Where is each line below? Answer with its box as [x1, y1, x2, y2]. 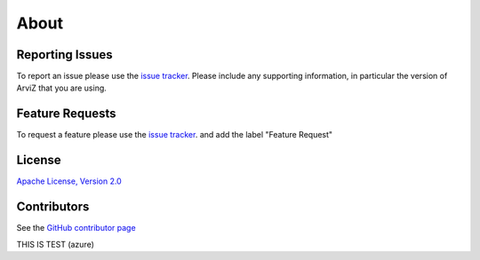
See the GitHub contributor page [16, 223, 137, 233]
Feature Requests [16, 106, 116, 122]
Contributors [16, 200, 90, 215]
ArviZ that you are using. [16, 83, 107, 93]
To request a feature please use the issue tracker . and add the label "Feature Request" [16, 130, 333, 140]
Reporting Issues [16, 47, 113, 62]
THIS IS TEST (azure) [16, 239, 95, 249]
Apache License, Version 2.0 [16, 176, 122, 186]
